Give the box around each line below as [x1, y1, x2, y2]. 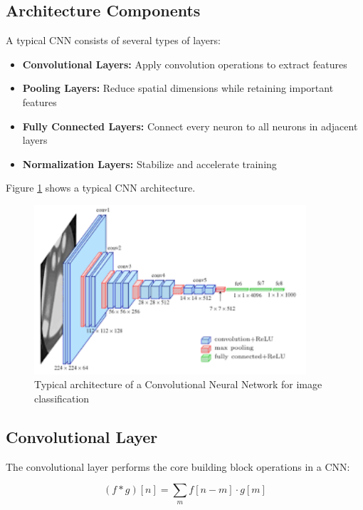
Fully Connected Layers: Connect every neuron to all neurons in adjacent [22, 118, 358, 133]
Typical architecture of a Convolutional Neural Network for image [34, 377, 322, 392]
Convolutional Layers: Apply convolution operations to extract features [22, 56, 347, 71]
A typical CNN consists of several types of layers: [6, 33, 221, 48]
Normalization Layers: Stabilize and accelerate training [22, 156, 277, 171]
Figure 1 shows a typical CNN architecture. [6, 180, 196, 195]
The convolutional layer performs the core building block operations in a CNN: [6, 459, 350, 474]
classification [34, 390, 90, 405]
